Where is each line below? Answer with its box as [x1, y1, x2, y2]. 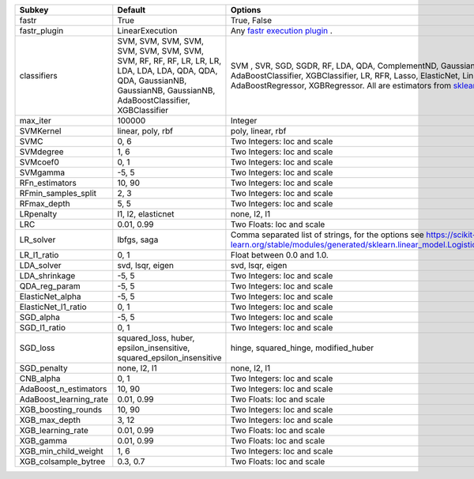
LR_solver [19, 234, 56, 245]
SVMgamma [19, 167, 66, 178]
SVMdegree [19, 146, 64, 157]
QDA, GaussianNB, [117, 75, 187, 86]
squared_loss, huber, [117, 333, 195, 343]
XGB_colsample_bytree [19, 456, 106, 466]
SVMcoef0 [19, 157, 59, 168]
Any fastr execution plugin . [230, 25, 333, 36]
